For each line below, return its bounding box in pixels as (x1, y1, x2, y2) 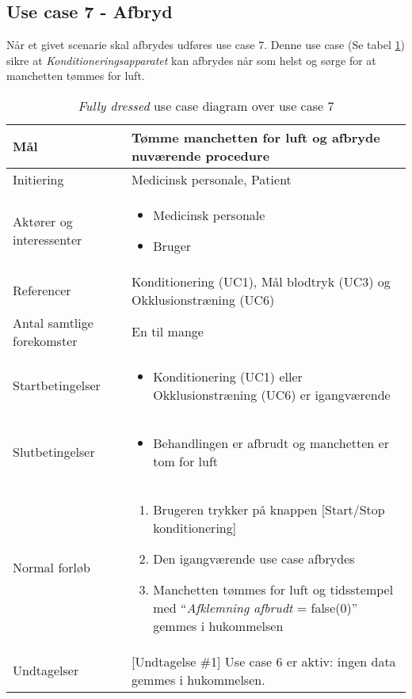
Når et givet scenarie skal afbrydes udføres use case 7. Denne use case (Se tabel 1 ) (6, 36, 405, 53)
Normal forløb (13, 558, 90, 577)
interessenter (13, 230, 82, 249)
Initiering (13, 169, 64, 188)
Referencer (13, 281, 71, 300)
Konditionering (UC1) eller (153, 367, 303, 386)
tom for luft (153, 451, 219, 470)
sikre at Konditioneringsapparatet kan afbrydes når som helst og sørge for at (6, 51, 376, 68)
